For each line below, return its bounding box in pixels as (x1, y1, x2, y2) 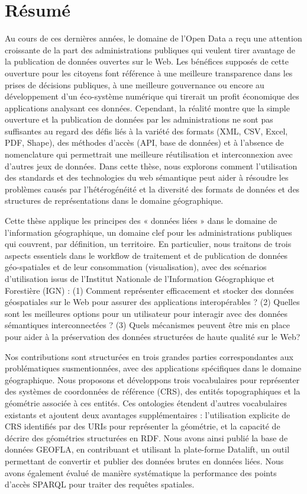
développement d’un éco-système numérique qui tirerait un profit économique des (5, 90, 299, 102)
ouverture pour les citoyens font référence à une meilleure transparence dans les (5, 66, 293, 79)
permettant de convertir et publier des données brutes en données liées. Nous (5, 454, 284, 467)
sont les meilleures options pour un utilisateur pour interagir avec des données (5, 307, 287, 319)
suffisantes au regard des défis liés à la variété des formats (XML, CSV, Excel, (5, 124, 288, 137)
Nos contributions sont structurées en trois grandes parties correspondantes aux (5, 350, 293, 363)
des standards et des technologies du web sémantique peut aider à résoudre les (5, 171, 289, 184)
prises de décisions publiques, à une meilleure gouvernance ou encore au (5, 78, 264, 91)
